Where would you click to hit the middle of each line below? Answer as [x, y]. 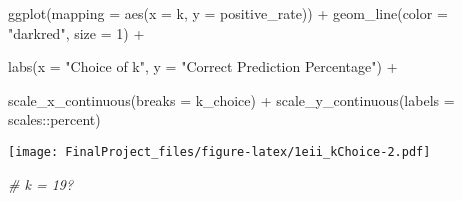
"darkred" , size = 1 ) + [76, 32]
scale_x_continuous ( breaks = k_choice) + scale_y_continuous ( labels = [231, 99]
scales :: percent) [54, 119]
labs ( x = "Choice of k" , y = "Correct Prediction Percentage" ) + [203, 66]
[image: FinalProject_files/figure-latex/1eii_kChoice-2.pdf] [219, 151]
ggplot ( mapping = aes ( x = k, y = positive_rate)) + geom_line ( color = [228, 13]
